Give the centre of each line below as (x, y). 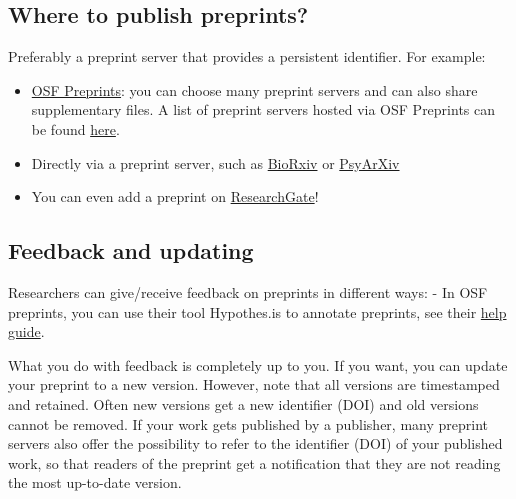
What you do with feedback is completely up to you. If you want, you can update (258, 364)
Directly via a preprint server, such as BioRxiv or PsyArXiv (215, 162)
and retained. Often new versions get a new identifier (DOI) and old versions (243, 403)
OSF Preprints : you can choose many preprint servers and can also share (254, 89)
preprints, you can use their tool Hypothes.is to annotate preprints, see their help (257, 311)
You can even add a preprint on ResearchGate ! (175, 196)
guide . (26, 331)
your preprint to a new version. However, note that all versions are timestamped (254, 384)
